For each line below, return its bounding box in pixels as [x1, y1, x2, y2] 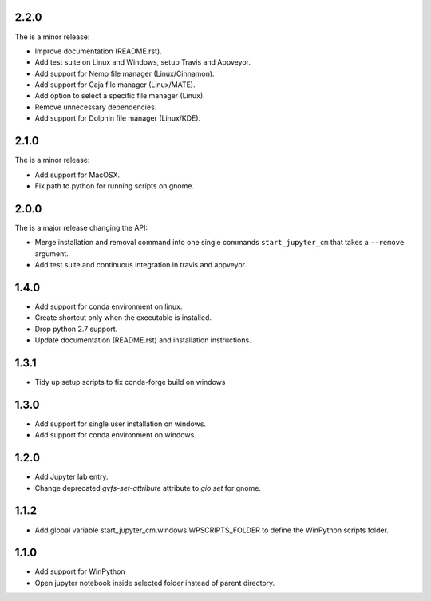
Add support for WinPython [34, 567, 125, 576]
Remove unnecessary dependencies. [34, 102, 157, 112]
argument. [34, 248, 69, 259]
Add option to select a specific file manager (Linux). [34, 91, 205, 101]
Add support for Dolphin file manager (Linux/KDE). [34, 113, 201, 123]
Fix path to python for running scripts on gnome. [34, 180, 195, 191]
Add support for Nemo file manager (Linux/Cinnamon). [34, 69, 215, 78]
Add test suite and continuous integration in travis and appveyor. [34, 260, 247, 270]
